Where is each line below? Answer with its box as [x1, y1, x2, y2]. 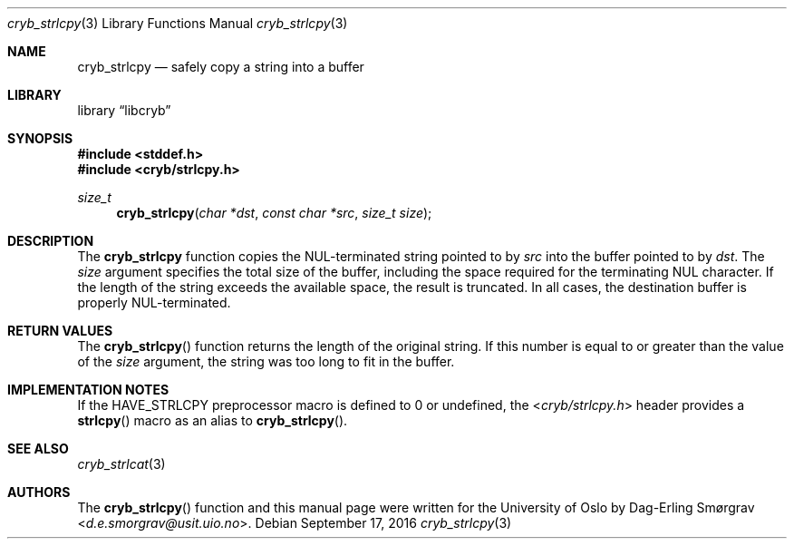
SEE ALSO [7, 441, 69, 456]
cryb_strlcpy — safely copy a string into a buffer [77, 59, 364, 74]
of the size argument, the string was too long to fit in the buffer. [77, 354, 455, 369]
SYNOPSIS [7, 131, 73, 146]
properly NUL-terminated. [77, 295, 231, 310]
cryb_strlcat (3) [77, 456, 166, 472]
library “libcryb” [77, 102, 171, 118]
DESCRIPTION [7, 233, 94, 249]
